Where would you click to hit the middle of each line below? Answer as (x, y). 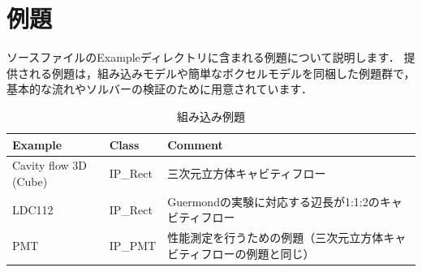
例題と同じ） (280, 253)
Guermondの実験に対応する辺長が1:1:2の (273, 201)
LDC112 (33, 209)
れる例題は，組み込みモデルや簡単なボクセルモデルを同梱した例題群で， (222, 73)
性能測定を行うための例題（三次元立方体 (276, 237)
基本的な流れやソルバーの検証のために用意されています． (160, 89)
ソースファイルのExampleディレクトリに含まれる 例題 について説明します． (203, 57)
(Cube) (30, 181)
